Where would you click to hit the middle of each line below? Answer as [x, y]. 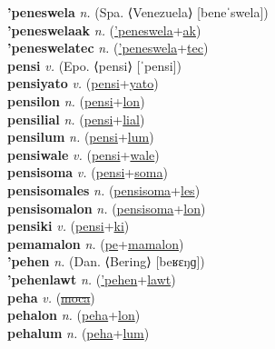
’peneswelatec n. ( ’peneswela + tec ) [108, 48]
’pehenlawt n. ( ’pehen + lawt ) [92, 279]
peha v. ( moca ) [51, 297]
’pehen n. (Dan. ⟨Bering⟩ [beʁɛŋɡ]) [106, 261]
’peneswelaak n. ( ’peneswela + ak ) [104, 30]
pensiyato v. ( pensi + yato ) [83, 83]
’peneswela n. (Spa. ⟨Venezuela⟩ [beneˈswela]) [138, 12]
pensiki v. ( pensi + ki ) [69, 226]
